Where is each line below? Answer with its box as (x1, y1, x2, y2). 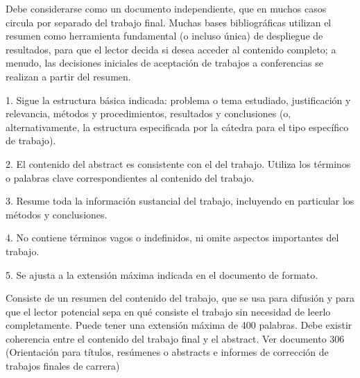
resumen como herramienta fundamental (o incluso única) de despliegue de (6, 28, 323, 43)
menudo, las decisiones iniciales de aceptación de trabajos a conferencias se (6, 55, 323, 70)
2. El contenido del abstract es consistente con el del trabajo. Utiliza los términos (6, 156, 351, 171)
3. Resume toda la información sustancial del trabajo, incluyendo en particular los (6, 194, 354, 208)
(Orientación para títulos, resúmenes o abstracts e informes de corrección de (6, 345, 329, 359)
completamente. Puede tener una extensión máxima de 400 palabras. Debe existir (6, 318, 352, 332)
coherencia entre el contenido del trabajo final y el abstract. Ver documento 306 (6, 331, 345, 345)
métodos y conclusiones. (6, 207, 108, 221)
